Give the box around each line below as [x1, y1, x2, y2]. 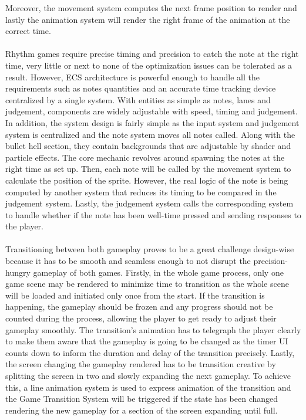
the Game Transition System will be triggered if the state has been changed [5, 392, 278, 405]
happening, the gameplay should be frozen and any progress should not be [5, 300, 273, 313]
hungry [5, 266, 31, 278]
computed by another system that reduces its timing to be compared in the [5, 185, 277, 198]
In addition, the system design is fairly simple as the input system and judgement [5, 116, 300, 128]
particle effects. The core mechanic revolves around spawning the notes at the [5, 151, 285, 163]
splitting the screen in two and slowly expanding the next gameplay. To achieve [5, 370, 291, 381]
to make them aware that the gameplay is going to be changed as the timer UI [5, 335, 288, 347]
